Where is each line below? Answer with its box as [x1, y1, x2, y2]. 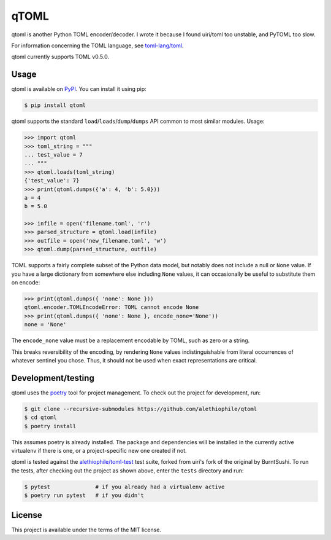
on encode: [11, 279, 40, 286]
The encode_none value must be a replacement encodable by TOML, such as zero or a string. [11, 337, 250, 344]
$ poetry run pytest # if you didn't [24, 492, 144, 499]
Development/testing [11, 372, 94, 383]
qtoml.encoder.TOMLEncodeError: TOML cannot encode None [24, 304, 199, 311]
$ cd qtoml [24, 414, 57, 421]
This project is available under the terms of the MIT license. [11, 526, 162, 533]
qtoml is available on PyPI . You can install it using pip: [11, 85, 146, 93]
